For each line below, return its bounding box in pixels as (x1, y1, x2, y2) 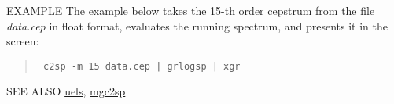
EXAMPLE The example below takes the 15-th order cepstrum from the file (6, 2, 375, 18)
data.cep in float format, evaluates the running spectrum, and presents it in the (6, 17, 388, 34)
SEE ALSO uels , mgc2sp (6, 83, 126, 99)
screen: (6, 33, 39, 49)
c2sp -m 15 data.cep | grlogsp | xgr (42, 60, 241, 72)
